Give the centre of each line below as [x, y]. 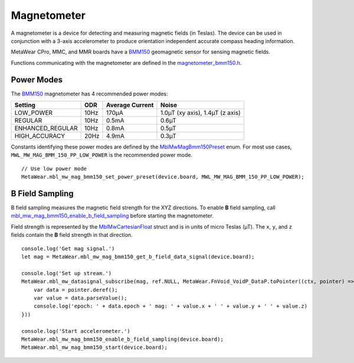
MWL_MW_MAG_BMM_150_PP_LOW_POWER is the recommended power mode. [102, 155]
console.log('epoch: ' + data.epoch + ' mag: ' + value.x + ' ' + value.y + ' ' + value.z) [171, 306]
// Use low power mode [54, 169]
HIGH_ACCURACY [40, 136]
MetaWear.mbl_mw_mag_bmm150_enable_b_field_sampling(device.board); [122, 339]
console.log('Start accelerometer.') [76, 331]
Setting [25, 105]
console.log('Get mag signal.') [68, 248]
